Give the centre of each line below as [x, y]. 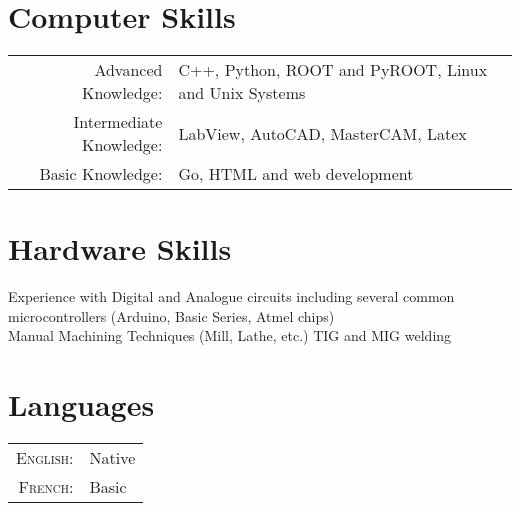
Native [112, 458]
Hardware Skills [120, 248]
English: [45, 458]
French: [46, 487]
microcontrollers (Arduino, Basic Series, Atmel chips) [171, 315]
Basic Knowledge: [101, 174]
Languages [81, 404]
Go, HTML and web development [296, 174]
